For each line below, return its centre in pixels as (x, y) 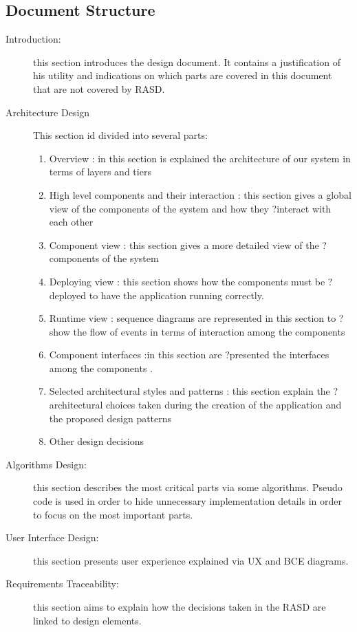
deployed (68, 295)
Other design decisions (96, 441)
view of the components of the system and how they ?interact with (190, 208)
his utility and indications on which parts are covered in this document (183, 75)
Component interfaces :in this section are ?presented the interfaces (189, 355)
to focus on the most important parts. (113, 514)
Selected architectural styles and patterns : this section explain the (190, 391)
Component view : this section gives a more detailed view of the (184, 244)
